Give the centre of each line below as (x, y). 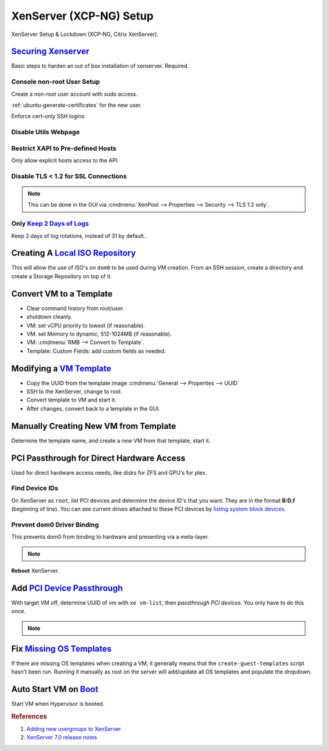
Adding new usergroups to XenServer (74, 729)
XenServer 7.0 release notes (62, 738)
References (29, 716)
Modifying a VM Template (61, 368)
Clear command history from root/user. (76, 308)
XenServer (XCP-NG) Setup (82, 16)
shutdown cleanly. (49, 317)
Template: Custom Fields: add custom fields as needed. (96, 351)
